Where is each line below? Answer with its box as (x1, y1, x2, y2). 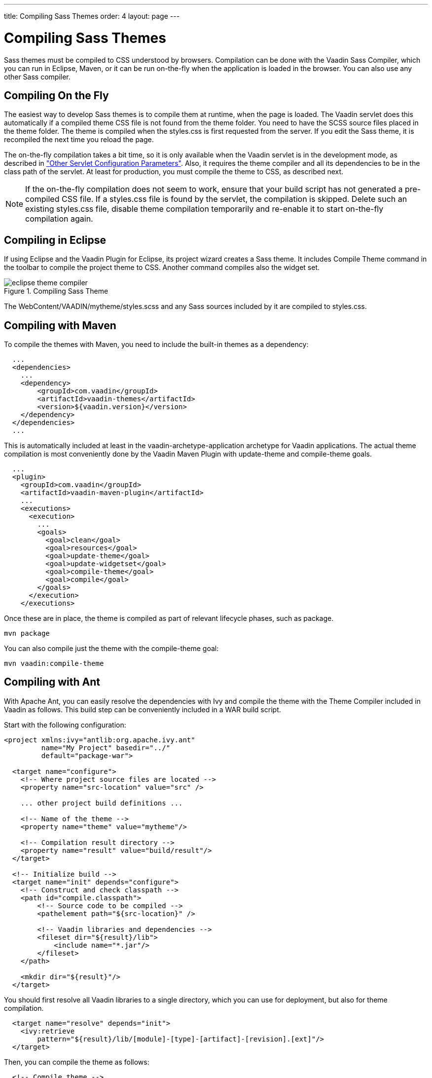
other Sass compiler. (4, 72, 71, 81)
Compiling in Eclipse (4, 233, 106, 246)
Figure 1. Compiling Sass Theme (4, 287, 108, 296)
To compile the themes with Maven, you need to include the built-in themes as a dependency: (4, 340, 309, 349)
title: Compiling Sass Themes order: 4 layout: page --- (4, 12, 180, 20)
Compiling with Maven (4, 319, 116, 332)
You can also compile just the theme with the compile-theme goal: (4, 644, 219, 653)
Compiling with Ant (4, 676, 100, 689)
